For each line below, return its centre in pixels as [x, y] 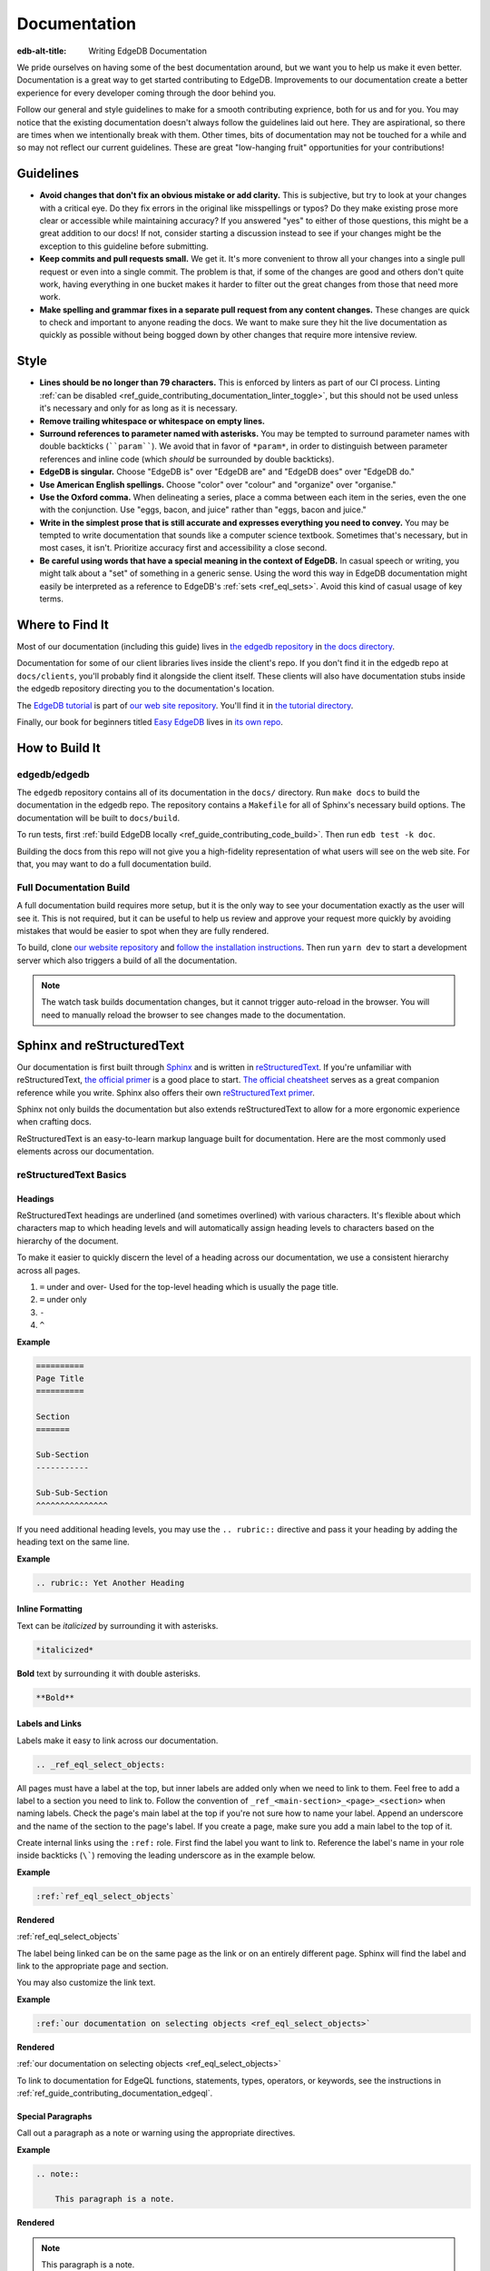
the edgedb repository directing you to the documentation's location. [146, 689]
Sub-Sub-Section [72, 1493]
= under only [63, 1300]
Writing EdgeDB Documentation [148, 51]
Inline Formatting [50, 1609]
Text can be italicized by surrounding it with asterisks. [118, 1625]
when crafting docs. [54, 1122]
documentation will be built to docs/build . [98, 818]
